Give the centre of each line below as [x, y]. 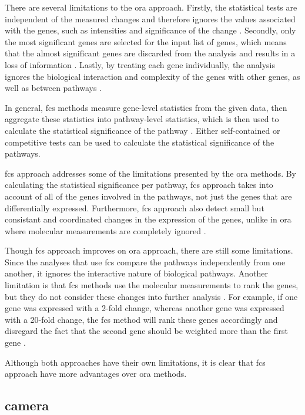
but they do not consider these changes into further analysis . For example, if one [151, 296]
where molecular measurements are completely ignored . [105, 230]
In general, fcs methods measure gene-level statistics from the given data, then [146, 107]
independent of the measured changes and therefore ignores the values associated [150, 18]
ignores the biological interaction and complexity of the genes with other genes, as [152, 76]
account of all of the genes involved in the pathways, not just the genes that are [148, 196]
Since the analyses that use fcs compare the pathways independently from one [145, 262]
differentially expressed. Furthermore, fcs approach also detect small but [135, 207]
